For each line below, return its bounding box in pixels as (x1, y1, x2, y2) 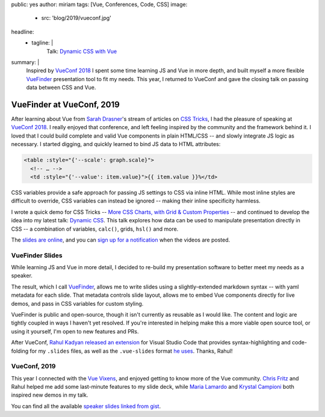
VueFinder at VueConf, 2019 (11, 99, 120, 109)
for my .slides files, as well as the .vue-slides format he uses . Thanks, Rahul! (29, 347, 233, 355)
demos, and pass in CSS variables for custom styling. (11, 300, 144, 307)
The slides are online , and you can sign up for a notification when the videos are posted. (11, 236, 231, 243)
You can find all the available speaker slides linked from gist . (11, 403, 161, 410)
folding (11, 347, 29, 355)
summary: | (11, 58, 40, 65)
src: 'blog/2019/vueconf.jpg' (41, 14, 111, 22)
